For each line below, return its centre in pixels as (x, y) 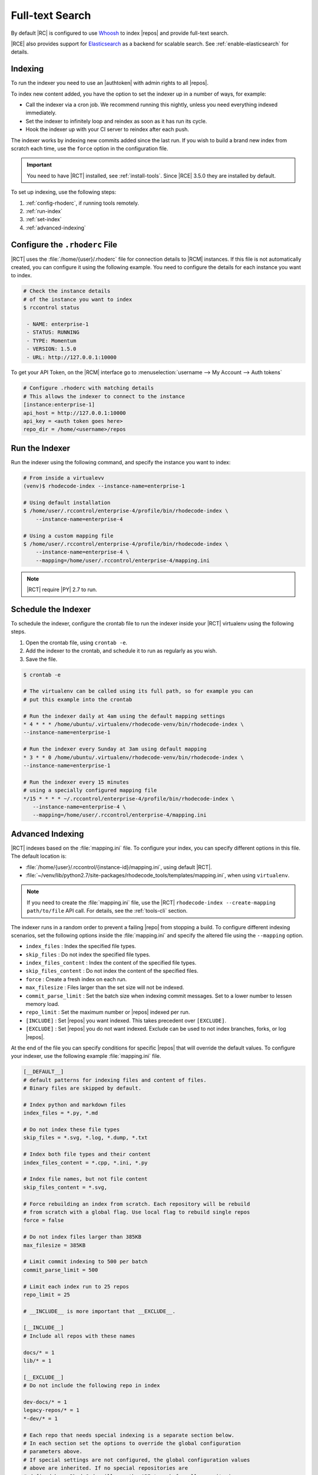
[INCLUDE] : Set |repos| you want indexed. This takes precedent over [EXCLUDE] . (126, 1020)
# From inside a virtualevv (64, 478)
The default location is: (39, 856)
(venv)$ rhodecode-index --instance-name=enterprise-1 (104, 486)
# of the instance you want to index (78, 299)
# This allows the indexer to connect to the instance (104, 396)
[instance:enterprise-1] (59, 405)
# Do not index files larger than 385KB (82, 1237)
